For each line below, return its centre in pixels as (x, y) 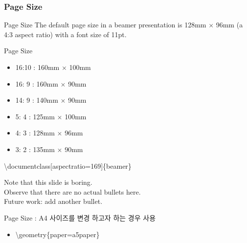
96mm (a (229, 25)
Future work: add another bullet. (53, 201)
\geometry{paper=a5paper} (57, 234)
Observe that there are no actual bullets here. (72, 191)
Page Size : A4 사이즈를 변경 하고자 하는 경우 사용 (80, 217)
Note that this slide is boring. (48, 182)
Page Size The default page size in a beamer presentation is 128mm (105, 25)
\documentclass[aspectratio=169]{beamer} (68, 166)
